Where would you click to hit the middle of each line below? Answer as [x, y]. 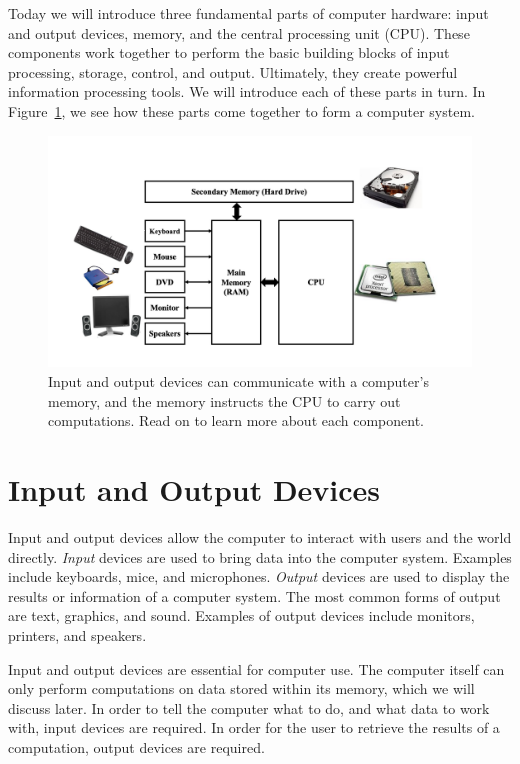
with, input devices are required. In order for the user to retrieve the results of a [254, 727]
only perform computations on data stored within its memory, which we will [241, 688]
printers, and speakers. [77, 634]
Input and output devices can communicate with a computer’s [238, 381]
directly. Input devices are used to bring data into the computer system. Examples [260, 556]
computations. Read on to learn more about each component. [236, 420]
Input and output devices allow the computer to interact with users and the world [260, 536]
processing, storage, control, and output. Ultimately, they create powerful [233, 71]
